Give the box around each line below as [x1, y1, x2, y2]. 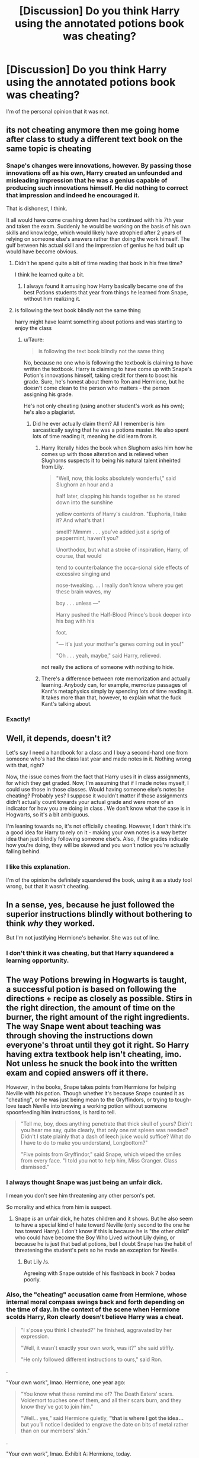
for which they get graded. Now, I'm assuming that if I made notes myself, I [6, 780, 189, 787]
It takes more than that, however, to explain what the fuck [41, 694, 182, 701]
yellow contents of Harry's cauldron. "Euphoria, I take [56, 510, 187, 517]
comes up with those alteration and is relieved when [41, 450, 169, 457]
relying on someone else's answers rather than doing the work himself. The [6, 235, 191, 242]
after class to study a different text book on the [6, 134, 183, 144]
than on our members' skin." [20, 1427, 90, 1434]
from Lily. [41, 463, 65, 470]
